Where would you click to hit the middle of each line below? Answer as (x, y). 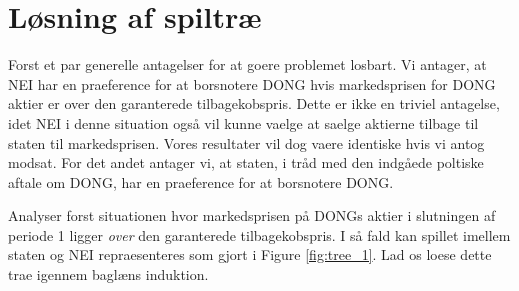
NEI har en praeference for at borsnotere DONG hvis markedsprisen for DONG (252, 83)
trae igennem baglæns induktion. (108, 274)
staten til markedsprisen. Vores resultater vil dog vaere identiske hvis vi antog (246, 142)
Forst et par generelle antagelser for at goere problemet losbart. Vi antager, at (247, 64)
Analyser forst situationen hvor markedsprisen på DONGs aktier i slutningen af (252, 215)
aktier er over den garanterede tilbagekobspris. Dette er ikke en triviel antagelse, (254, 103)
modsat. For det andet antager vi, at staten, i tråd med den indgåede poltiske (246, 162)
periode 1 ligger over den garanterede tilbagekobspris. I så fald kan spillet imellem (259, 234)
